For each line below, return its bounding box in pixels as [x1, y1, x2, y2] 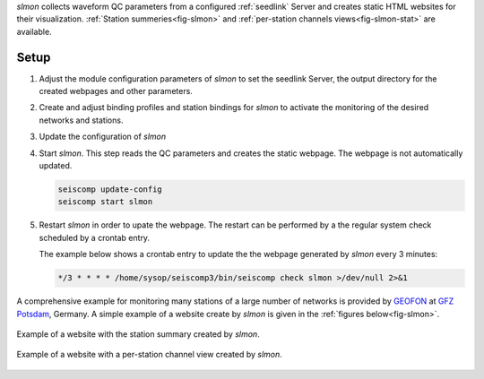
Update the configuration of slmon [39, 131, 166, 142]
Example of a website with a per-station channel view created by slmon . [16, 349, 282, 360]
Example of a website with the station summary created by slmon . [16, 328, 260, 340]
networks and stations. [39, 115, 124, 125]
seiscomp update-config [57, 185, 163, 194]
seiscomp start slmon [57, 197, 153, 207]
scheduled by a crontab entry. [39, 232, 151, 243]
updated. [39, 160, 73, 171]
